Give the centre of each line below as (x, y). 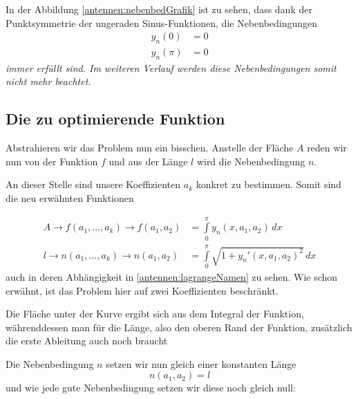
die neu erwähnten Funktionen (70, 198)
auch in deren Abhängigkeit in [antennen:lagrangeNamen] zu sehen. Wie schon (172, 276)
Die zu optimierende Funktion (115, 119)
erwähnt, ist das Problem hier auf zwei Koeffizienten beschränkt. (142, 290)
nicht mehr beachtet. (48, 81)
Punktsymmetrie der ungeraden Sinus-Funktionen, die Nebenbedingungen (162, 22)
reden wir (327, 148)
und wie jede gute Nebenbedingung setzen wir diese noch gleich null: (151, 388)
